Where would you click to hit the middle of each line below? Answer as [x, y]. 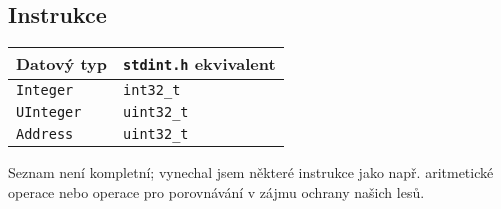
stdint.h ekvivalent [199, 64]
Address [45, 134]
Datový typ [62, 64]
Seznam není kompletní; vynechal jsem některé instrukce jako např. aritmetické [251, 172]
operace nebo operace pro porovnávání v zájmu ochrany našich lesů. [216, 191]
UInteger [49, 112]
